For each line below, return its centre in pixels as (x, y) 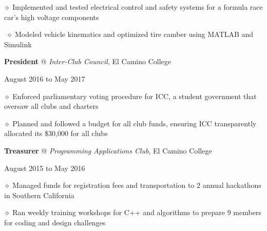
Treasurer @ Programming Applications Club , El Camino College (108, 150)
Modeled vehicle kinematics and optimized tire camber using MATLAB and (134, 34)
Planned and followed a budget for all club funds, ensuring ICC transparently (135, 123)
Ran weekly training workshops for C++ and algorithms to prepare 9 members (137, 212)
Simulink (18, 44)
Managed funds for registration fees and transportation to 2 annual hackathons (137, 185)
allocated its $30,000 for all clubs (56, 133)
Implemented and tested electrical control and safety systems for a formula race (138, 7)
